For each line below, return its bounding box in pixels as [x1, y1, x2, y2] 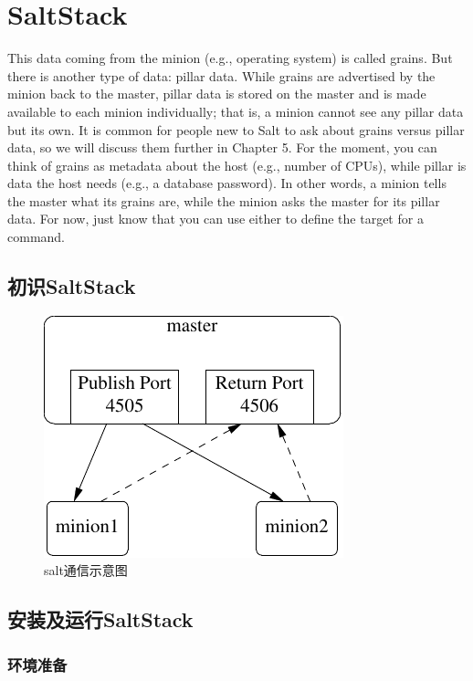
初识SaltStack [7, 272, 136, 300]
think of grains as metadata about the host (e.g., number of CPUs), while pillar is [7, 155, 467, 174]
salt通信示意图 [44, 561, 128, 580]
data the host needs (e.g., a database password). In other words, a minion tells [7, 173, 447, 193]
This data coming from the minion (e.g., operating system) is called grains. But [7, 48, 453, 68]
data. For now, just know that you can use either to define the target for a [7, 209, 424, 228]
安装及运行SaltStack [7, 605, 194, 634]
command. [7, 227, 65, 246]
